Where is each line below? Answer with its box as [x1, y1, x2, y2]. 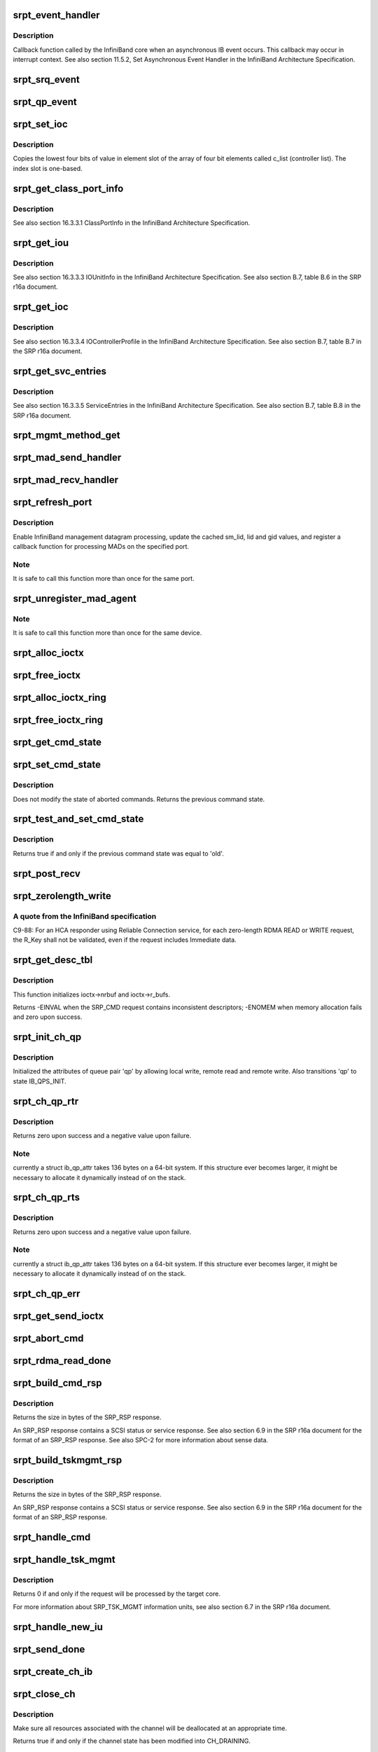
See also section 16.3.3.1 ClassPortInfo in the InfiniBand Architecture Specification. [13, 218, 251, 227]
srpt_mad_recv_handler [13, 474, 119, 486]
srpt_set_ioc [13, 118, 68, 130]
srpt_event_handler [13, 9, 101, 21]
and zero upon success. [13, 1013, 83, 1021]
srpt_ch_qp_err [13, 1288, 80, 1300]
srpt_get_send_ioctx [13, 1310, 104, 1322]
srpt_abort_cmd [13, 1332, 84, 1345]
